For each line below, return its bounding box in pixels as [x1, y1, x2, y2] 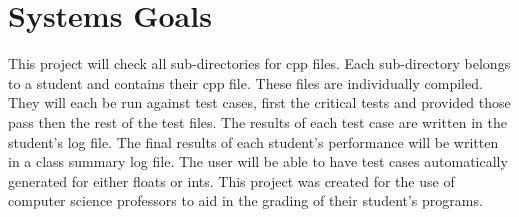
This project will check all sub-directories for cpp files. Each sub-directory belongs [8, 53, 511, 74]
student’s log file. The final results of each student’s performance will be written [8, 131, 499, 152]
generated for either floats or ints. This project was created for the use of [8, 170, 455, 191]
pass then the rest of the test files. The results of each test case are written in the [8, 111, 507, 132]
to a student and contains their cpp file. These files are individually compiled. [8, 72, 483, 93]
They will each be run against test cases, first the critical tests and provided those [8, 92, 511, 113]
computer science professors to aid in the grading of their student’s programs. [8, 190, 483, 211]
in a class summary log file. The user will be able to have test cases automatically [8, 151, 508, 172]
